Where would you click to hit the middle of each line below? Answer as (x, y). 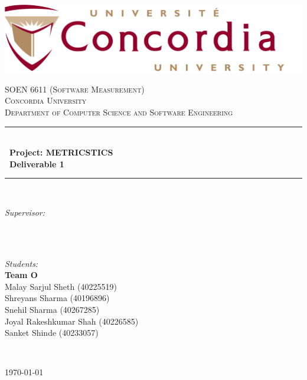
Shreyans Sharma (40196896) (57, 298)
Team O (21, 275)
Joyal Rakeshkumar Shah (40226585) (72, 321)
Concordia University (46, 100)
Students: (22, 263)
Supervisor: (25, 212)
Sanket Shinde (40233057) (52, 333)
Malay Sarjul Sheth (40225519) (61, 286)
